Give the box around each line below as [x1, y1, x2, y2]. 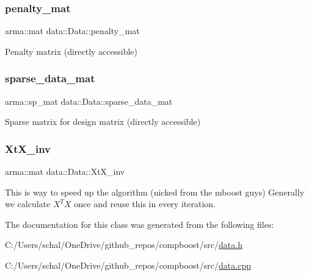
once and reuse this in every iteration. [74, 197, 216, 210]
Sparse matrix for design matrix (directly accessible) [5, 115, 201, 128]
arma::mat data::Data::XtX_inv [5, 165, 125, 178]
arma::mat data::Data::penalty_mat [5, 24, 140, 37]
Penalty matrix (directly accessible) [5, 44, 138, 57]
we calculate [5, 197, 51, 210]
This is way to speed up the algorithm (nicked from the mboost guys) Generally [5, 185, 305, 198]
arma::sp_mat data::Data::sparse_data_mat [5, 94, 173, 107]
